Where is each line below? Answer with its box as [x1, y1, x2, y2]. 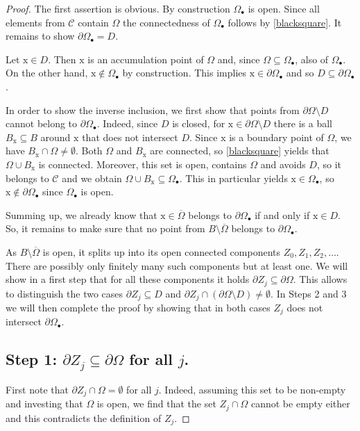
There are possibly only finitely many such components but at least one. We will [6, 258, 348, 273]
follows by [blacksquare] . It [228, 15, 342, 29]
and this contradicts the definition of [6, 410, 162, 425]
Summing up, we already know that [6, 207, 157, 222]
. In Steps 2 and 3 [271, 286, 347, 300]
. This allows [293, 272, 348, 286]
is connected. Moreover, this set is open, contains [38, 156, 247, 171]
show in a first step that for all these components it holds [6, 272, 250, 286]
